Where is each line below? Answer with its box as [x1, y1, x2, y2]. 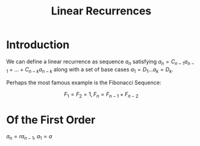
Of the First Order [6, 113, 96, 127]
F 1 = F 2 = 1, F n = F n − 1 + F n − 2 [64, 90, 139, 99]
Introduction [6, 38, 70, 52]
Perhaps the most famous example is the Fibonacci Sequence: [6, 79, 161, 86]
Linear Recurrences [51, 4, 152, 18]
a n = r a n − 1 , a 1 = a [6, 133, 52, 142]
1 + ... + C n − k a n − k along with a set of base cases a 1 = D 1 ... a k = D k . [6, 65, 173, 75]
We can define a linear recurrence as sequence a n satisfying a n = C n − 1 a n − [6, 58, 195, 67]
